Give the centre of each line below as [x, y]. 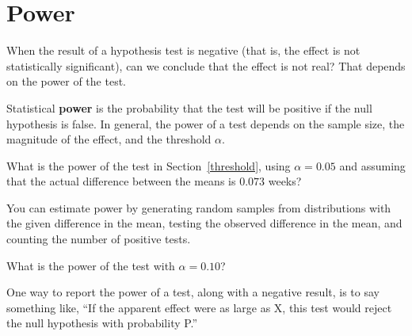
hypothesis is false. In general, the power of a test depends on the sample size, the [206, 123]
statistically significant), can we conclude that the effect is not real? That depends [206, 65]
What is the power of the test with [91, 265]
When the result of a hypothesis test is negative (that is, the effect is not [183, 50]
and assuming [372, 165]
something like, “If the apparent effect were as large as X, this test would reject [199, 307]
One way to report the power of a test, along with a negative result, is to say [193, 292]
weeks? [285, 181]
